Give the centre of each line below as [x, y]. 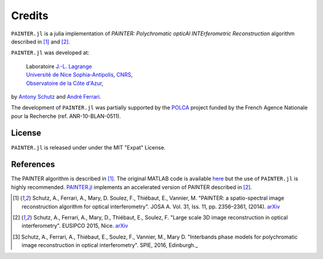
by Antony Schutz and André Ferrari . [56, 96]
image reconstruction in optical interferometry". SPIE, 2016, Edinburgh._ [110, 245]
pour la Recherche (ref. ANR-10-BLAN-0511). [66, 116]
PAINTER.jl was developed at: [50, 53]
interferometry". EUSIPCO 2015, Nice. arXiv [75, 226]
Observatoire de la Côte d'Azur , [65, 83]
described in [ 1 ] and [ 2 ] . [41, 41]
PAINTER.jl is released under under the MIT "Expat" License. [88, 147]
